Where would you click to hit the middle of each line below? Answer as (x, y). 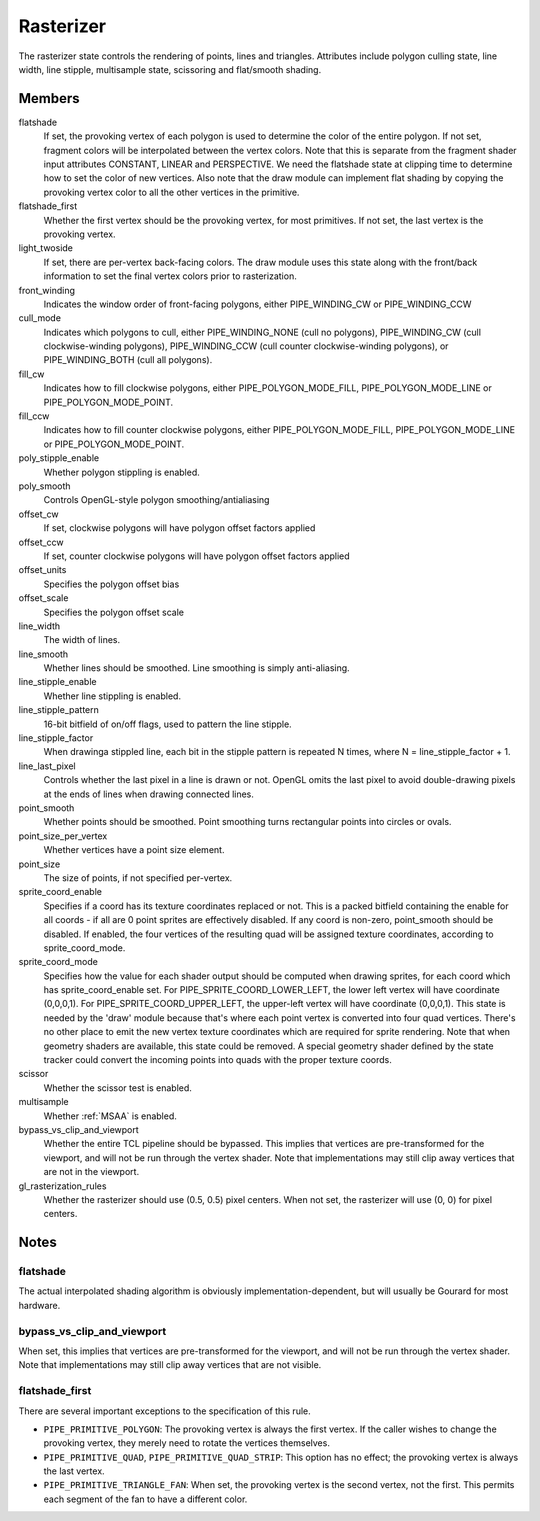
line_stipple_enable (57, 682)
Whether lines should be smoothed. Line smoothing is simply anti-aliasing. (196, 668)
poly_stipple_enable (59, 458)
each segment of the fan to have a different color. (145, 1499)
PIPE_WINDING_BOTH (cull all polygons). (128, 360)
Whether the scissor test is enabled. (117, 1087)
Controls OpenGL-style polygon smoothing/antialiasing (156, 500)
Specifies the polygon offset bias (111, 584)
